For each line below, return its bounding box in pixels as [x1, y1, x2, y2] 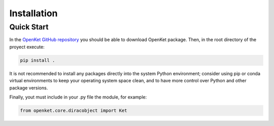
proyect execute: [9, 44, 45, 50]
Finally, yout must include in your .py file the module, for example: [9, 94, 147, 100]
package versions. [9, 84, 48, 91]
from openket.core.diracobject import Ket [20, 107, 127, 113]
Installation [9, 8, 58, 19]
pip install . [20, 57, 55, 63]
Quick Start [9, 22, 49, 31]
